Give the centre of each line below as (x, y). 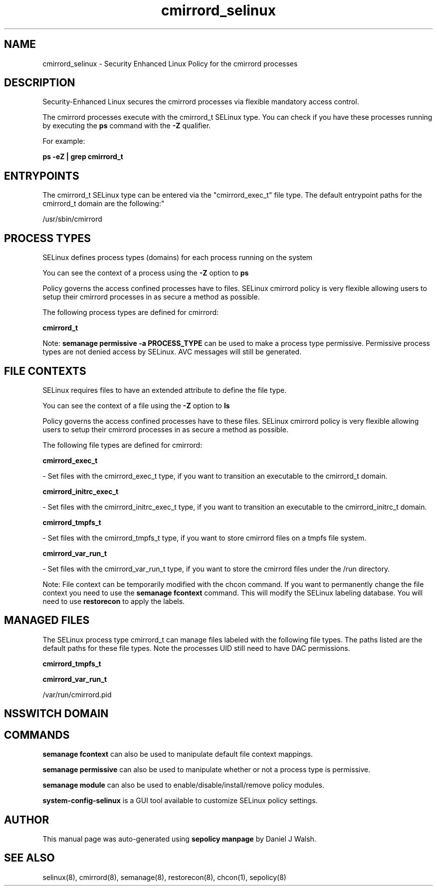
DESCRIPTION (40, 83)
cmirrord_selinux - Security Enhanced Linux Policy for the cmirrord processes (170, 63)
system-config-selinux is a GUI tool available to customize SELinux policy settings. (180, 801)
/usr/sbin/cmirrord (72, 219)
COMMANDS (37, 735)
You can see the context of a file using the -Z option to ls (136, 405)
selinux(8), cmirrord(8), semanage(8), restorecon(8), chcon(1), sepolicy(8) (164, 877)
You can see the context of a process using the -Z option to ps (146, 273)
